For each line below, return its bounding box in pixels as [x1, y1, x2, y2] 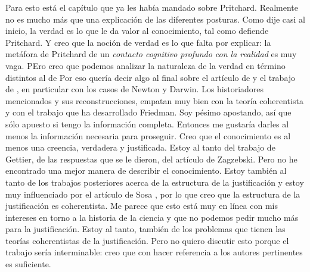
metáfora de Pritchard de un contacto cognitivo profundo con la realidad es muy [5, 48, 297, 60]
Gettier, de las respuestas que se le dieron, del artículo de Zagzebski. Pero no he [5, 152, 297, 165]
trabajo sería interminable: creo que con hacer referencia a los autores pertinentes [5, 246, 303, 258]
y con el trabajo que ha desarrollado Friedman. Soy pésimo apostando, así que [5, 106, 292, 118]
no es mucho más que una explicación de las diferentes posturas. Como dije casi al [5, 12, 306, 25]
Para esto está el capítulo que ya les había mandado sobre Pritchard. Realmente [5, 1, 299, 13]
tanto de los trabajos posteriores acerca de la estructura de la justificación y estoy [5, 176, 304, 188]
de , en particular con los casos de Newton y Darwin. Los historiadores [5, 83, 264, 95]
